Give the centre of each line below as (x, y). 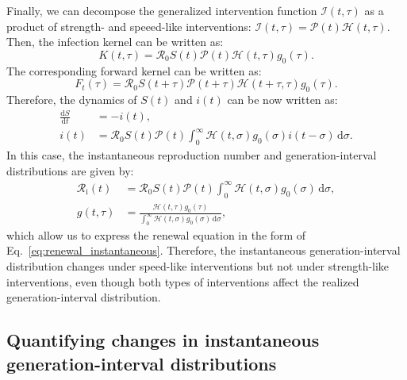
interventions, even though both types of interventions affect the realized (183, 281)
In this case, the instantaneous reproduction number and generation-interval (192, 155)
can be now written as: (282, 99)
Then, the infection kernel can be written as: (115, 42)
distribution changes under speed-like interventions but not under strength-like (198, 266)
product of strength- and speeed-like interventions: (129, 26)
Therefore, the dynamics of (72, 99)
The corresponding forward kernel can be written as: (134, 70)
